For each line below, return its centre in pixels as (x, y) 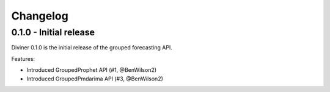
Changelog (40, 16)
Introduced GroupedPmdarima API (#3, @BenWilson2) (95, 79)
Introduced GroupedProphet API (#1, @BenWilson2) (92, 70)
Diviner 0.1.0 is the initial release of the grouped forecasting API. (92, 48)
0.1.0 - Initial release (53, 32)
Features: (23, 58)
